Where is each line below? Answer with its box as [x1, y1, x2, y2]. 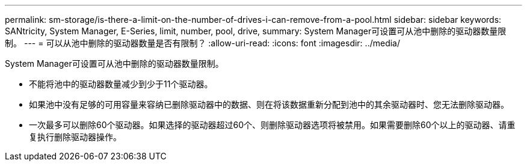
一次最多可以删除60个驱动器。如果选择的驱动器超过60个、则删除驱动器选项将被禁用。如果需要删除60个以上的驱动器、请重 [29, 120, 516, 130]
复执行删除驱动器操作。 [29, 132, 122, 142]
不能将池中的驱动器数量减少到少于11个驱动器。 [29, 79, 213, 89]
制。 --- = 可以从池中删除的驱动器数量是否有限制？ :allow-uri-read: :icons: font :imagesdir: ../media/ [5, 38, 401, 48]
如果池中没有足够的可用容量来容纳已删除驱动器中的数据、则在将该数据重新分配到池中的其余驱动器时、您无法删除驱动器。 [29, 99, 509, 109]
